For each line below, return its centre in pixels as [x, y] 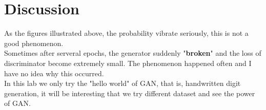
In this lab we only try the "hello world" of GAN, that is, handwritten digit [122, 83]
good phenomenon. [34, 43]
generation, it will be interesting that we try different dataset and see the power [130, 93]
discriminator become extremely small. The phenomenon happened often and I [128, 63]
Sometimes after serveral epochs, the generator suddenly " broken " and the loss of [133, 53]
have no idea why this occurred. [54, 73]
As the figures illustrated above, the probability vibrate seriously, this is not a [126, 33]
